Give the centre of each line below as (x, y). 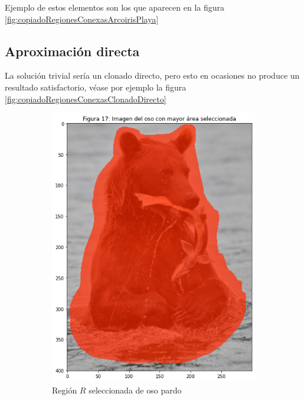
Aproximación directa (72, 51)
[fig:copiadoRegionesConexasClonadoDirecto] (86, 99)
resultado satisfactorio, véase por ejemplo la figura (96, 87)
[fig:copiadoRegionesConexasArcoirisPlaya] (82, 19)
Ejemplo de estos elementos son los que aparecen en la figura (115, 7)
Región (65, 390)
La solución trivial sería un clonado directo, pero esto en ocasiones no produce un (152, 75)
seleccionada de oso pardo (135, 390)
